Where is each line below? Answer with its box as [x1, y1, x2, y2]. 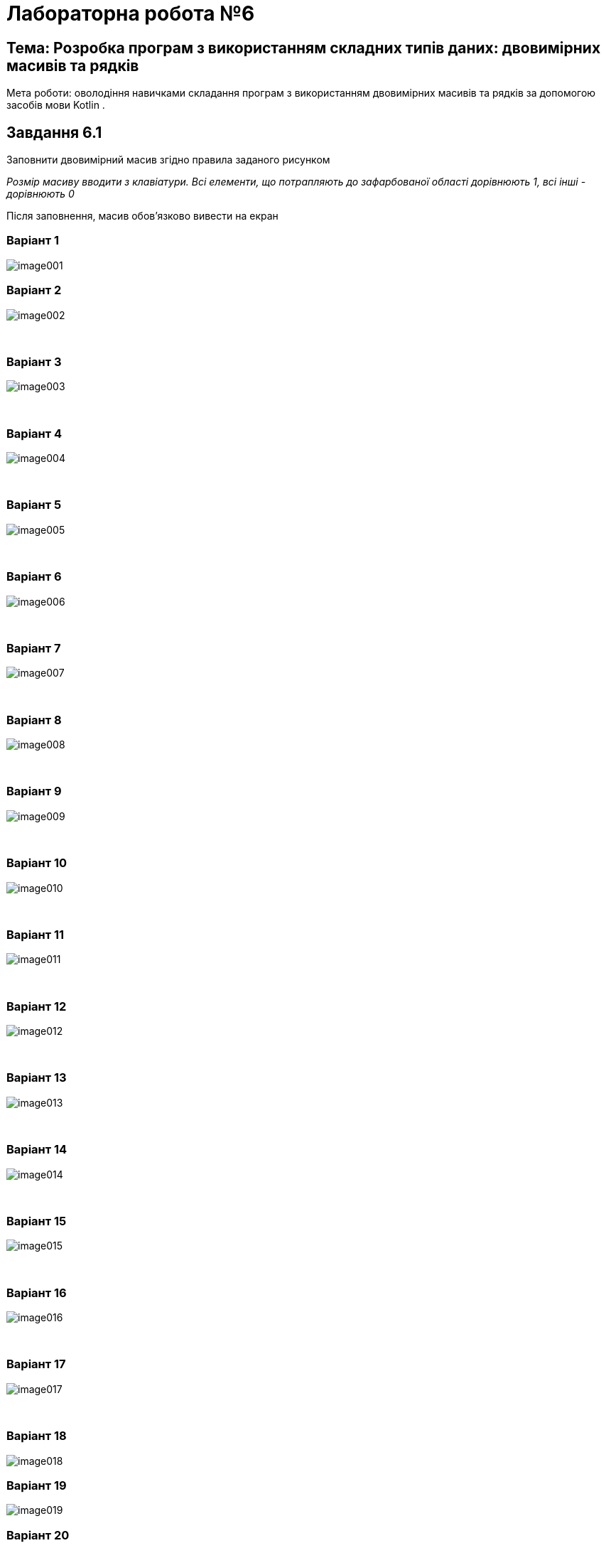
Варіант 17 [6, 1357, 66, 1372]
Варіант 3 [6, 354, 62, 369]
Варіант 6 [6, 569, 62, 584]
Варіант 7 [6, 640, 61, 655]
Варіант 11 [6, 927, 65, 942]
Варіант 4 [6, 426, 63, 441]
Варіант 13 [6, 1070, 67, 1085]
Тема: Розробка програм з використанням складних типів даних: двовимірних [6, 38, 601, 57]
